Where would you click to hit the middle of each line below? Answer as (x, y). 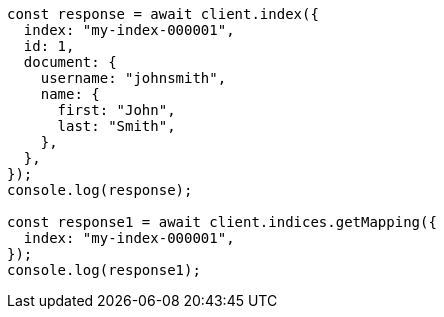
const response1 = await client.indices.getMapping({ (222, 222)
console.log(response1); (104, 270)
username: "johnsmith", (133, 78)
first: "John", (116, 110)
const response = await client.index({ (163, 14)
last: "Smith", (116, 126)
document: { (70, 62)
